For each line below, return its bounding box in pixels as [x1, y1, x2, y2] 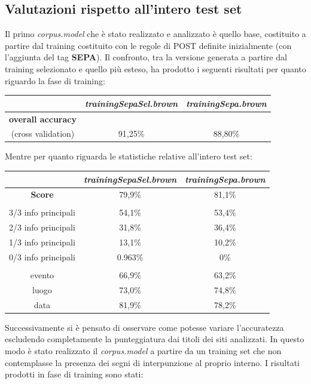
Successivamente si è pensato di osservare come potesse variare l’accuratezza [5, 321, 284, 333]
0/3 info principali [9, 251, 75, 263]
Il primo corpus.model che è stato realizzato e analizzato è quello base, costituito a [5, 27, 306, 40]
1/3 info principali [9, 236, 75, 248]
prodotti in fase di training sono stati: [5, 368, 144, 380]
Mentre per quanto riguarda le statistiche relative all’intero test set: [5, 150, 252, 162]
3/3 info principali [9, 206, 75, 219]
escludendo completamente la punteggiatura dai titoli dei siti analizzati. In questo [5, 333, 304, 345]
